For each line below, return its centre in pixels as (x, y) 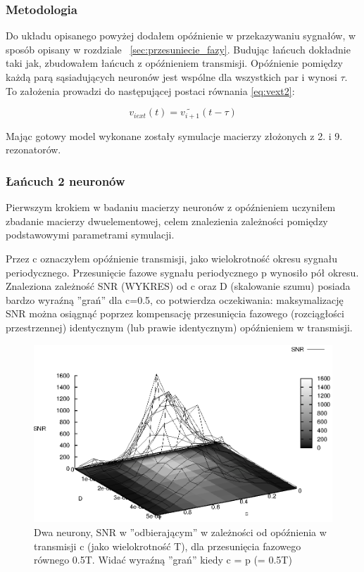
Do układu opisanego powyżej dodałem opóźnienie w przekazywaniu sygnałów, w (181, 36)
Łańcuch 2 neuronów (65, 180)
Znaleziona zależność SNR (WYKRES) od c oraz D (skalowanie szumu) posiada (178, 286)
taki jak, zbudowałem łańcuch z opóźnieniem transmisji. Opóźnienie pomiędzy (174, 63)
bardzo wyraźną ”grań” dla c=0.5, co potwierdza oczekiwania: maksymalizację (175, 299)
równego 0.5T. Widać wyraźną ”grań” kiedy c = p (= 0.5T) (163, 560)
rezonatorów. (33, 150)
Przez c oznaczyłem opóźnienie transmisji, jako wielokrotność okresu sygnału (171, 259)
